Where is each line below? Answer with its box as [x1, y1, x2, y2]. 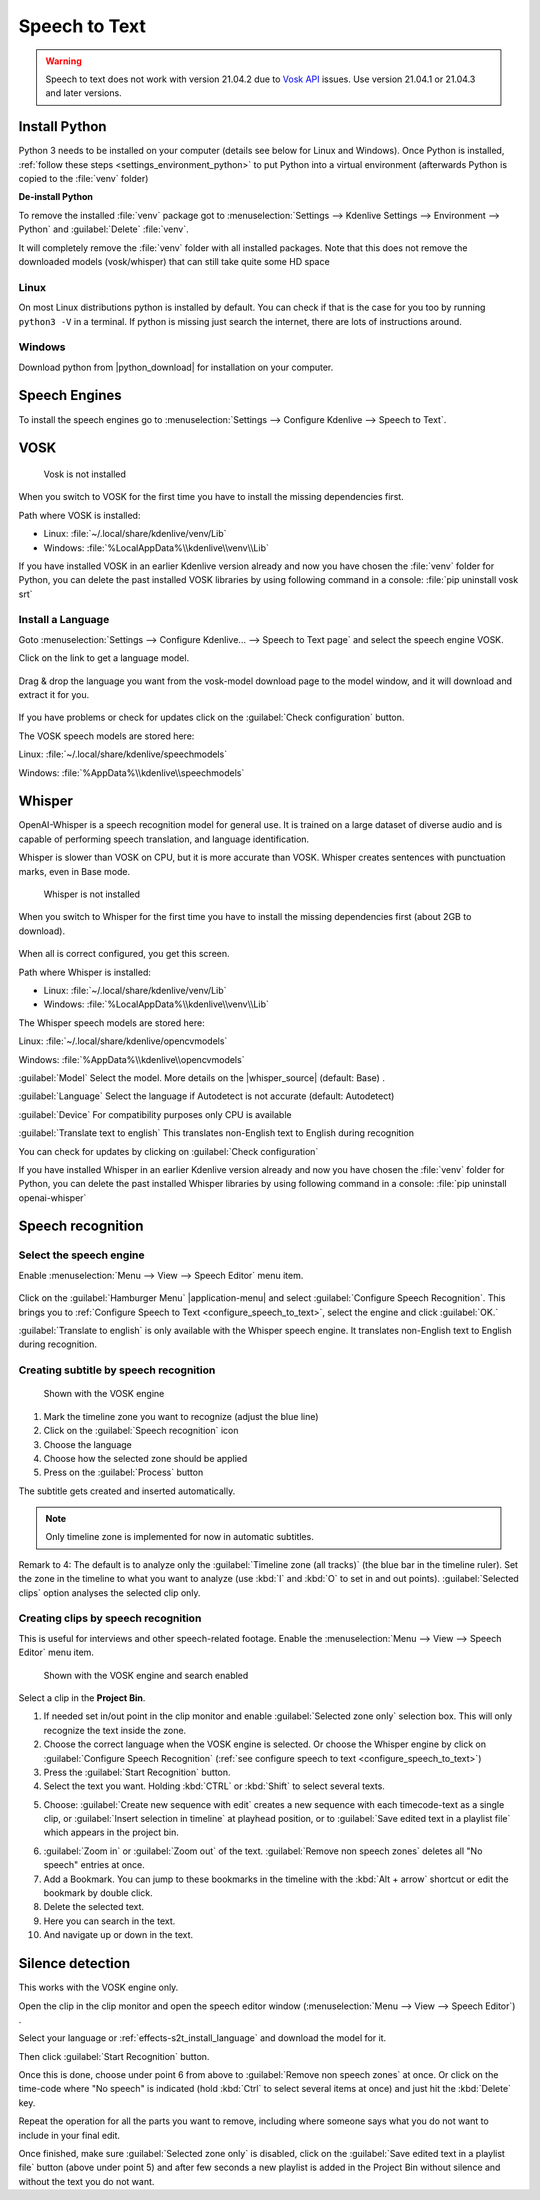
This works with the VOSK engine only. [18, 1981, 179, 1994]
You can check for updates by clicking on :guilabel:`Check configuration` [18, 1145, 319, 1157]
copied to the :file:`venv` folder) [18, 173, 149, 185]
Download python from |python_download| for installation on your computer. [18, 361, 334, 373]
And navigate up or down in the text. [43, 1929, 194, 1941]
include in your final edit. [18, 2129, 120, 2141]
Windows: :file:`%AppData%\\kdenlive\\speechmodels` [18, 766, 245, 779]
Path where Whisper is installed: [18, 966, 152, 978]
